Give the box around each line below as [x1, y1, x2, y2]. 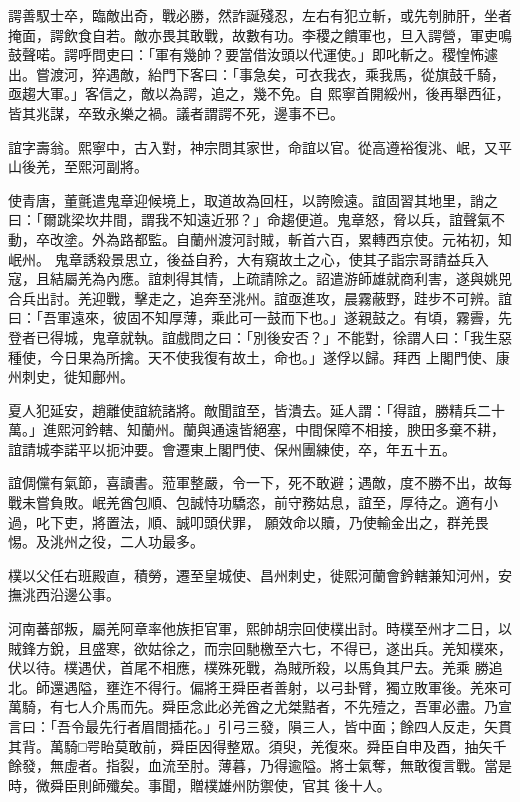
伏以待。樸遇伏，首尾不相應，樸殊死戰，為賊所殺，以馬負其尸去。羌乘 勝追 [8, 657, 503, 678]
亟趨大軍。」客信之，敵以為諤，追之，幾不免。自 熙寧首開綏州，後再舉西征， [8, 83, 510, 104]
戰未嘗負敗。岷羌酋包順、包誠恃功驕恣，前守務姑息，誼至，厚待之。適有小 [8, 492, 498, 513]
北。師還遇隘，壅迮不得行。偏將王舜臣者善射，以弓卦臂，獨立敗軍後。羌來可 [8, 676, 512, 697]
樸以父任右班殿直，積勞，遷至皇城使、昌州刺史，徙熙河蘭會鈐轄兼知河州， [8, 564, 498, 585]
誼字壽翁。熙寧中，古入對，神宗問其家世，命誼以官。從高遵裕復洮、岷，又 [8, 136, 498, 157]
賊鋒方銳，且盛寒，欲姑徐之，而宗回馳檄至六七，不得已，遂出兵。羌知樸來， [8, 637, 512, 658]
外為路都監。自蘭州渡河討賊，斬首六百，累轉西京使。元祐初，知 [91, 228, 512, 249]
